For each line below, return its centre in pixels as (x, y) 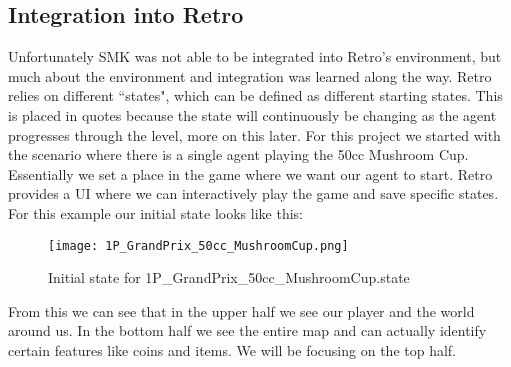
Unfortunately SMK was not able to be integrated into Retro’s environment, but (255, 56)
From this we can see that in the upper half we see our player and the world (241, 310)
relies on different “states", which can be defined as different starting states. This (255, 95)
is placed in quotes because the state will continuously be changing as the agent (252, 114)
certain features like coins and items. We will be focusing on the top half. (232, 349)
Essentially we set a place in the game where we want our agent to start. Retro (250, 173)
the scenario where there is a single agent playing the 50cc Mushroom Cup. (238, 154)
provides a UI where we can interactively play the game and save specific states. (253, 193)
